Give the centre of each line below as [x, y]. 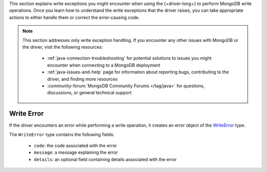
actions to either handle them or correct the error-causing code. [74, 17]
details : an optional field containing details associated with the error [105, 159]
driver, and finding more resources [83, 79]
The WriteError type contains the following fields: [62, 134]
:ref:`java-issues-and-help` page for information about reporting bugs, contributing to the [138, 72]
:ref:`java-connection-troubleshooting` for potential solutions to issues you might [130, 58]
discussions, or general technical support [89, 93]
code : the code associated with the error [75, 145]
